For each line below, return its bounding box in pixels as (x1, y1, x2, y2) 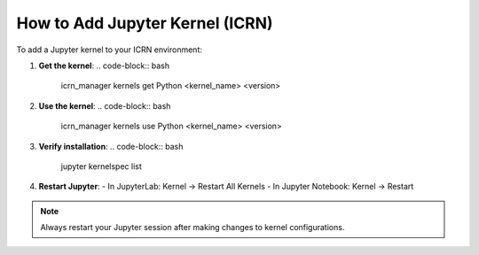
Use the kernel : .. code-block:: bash (38, 100, 171, 111)
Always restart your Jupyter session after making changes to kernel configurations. (40, 222, 345, 233)
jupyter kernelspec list (60, 160, 142, 172)
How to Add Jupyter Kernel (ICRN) (16, 13, 274, 33)
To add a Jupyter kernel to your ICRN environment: (16, 44, 203, 55)
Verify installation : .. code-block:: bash (38, 141, 184, 151)
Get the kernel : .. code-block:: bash (38, 60, 170, 71)
